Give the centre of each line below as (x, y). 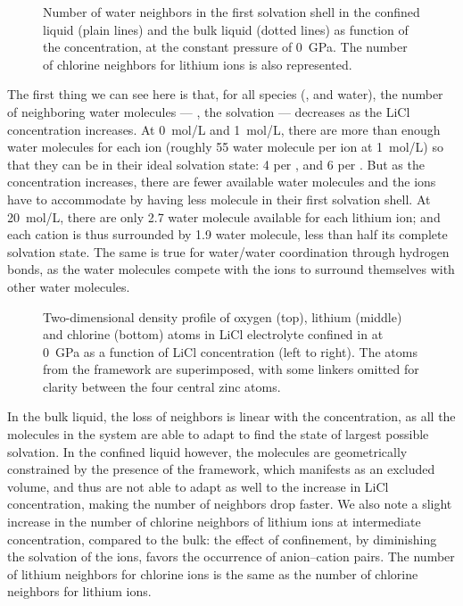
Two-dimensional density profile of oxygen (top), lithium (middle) (223, 316)
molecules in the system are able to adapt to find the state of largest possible (218, 434)
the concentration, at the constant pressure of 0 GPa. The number (225, 47)
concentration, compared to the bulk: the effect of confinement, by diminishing (222, 539)
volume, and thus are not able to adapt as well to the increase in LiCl (198, 486)
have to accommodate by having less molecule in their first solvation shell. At (219, 199)
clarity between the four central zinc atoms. (162, 386)
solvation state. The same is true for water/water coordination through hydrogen (228, 251)
